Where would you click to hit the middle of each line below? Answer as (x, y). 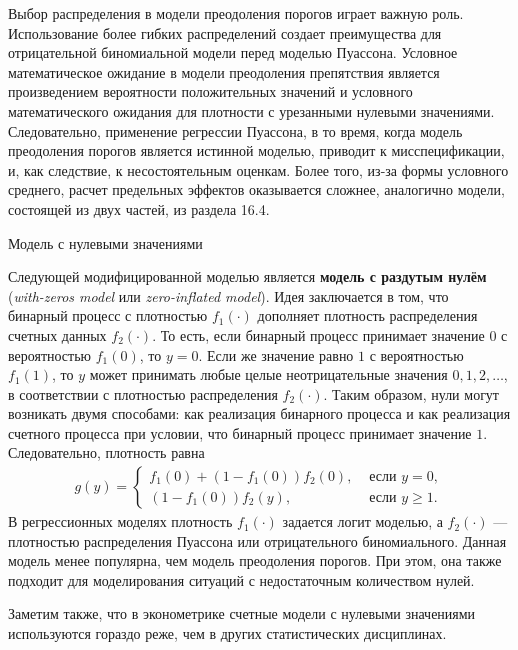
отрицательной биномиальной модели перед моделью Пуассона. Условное (233, 52)
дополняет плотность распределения (367, 315)
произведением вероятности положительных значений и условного (210, 91)
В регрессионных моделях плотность (120, 521)
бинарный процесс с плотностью (108, 315)
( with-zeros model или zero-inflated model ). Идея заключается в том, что (228, 295)
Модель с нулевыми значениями (105, 242)
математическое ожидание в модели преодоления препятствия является (224, 71)
